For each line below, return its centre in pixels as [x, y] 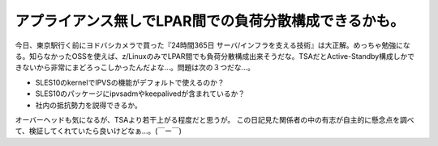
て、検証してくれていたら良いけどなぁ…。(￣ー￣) [99, 131]
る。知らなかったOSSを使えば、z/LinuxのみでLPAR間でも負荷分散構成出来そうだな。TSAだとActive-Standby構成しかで [215, 56]
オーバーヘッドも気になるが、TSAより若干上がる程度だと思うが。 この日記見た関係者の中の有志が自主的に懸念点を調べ [215, 119]
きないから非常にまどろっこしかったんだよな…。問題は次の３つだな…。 [135, 68]
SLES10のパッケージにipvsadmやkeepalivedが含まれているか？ [140, 94]
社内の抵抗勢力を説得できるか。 [88, 105]
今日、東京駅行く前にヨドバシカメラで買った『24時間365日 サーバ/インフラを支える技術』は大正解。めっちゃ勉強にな [213, 45]
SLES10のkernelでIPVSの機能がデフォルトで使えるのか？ [130, 82]
